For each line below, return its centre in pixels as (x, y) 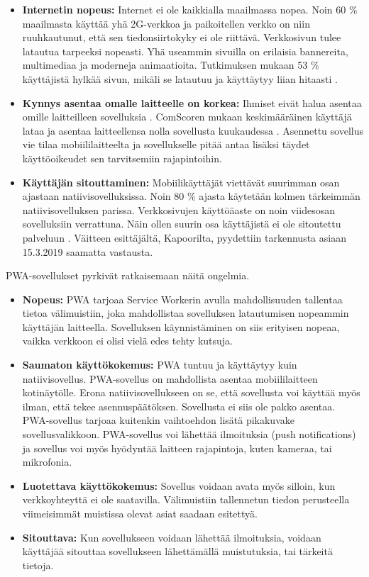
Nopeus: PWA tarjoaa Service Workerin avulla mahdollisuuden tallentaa (182, 299)
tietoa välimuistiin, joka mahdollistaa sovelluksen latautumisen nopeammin (186, 313)
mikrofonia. (47, 462)
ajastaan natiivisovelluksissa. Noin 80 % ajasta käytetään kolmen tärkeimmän (191, 196)
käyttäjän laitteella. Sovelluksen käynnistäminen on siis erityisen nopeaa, (181, 326)
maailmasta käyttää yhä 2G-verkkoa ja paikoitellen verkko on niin (166, 23)
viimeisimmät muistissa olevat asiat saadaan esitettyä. (140, 513)
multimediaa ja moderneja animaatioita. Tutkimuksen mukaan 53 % (171, 65)
